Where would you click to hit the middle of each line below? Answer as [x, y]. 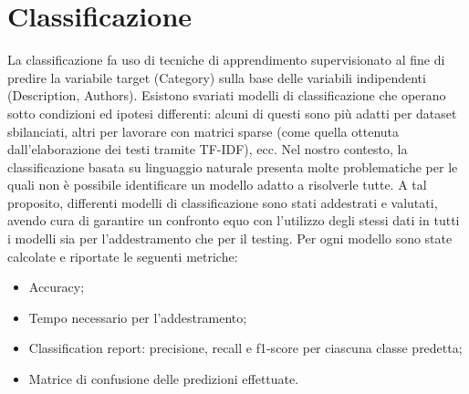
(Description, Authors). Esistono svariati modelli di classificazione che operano [227, 95]
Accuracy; [57, 287]
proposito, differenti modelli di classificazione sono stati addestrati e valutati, [223, 202]
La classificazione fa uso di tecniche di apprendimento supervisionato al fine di [226, 60]
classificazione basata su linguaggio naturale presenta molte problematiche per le [233, 166]
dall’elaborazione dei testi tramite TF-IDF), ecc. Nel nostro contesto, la [208, 149]
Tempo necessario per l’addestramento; [138, 317]
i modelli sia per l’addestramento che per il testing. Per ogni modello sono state [230, 238]
